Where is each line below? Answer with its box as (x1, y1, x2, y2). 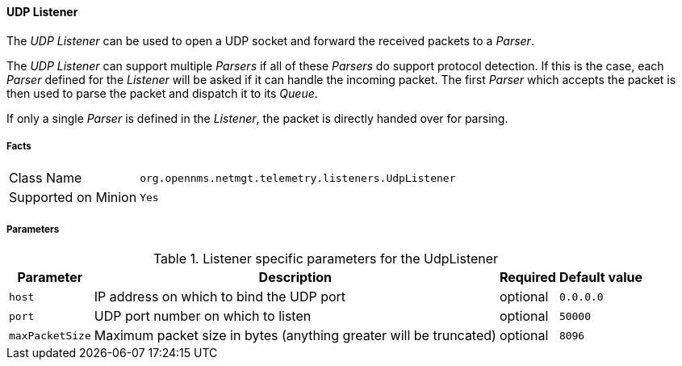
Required (499, 269, 556, 286)
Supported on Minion (9, 189, 137, 206)
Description (258, 269, 333, 286)
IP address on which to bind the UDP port (94, 288, 346, 305)
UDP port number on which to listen (94, 308, 312, 325)
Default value (559, 269, 643, 286)
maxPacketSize (9, 329, 91, 342)
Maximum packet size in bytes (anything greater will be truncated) (94, 327, 496, 344)
